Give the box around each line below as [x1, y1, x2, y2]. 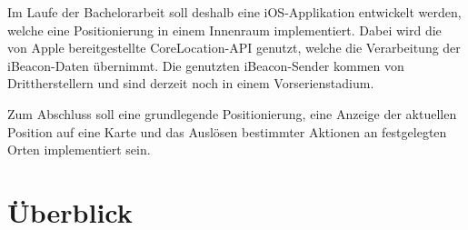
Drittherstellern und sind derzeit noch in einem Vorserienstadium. [7, 74, 374, 93]
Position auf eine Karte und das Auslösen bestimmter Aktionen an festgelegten [7, 122, 447, 141]
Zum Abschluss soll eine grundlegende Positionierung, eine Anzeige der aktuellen [7, 104, 457, 123]
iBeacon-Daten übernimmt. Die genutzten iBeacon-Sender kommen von [7, 55, 404, 75]
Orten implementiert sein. [7, 140, 151, 159]
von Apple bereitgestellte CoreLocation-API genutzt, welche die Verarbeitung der [7, 38, 461, 57]
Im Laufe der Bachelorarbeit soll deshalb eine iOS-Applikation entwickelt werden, [7, 3, 462, 21]
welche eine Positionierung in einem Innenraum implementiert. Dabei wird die [7, 20, 442, 39]
